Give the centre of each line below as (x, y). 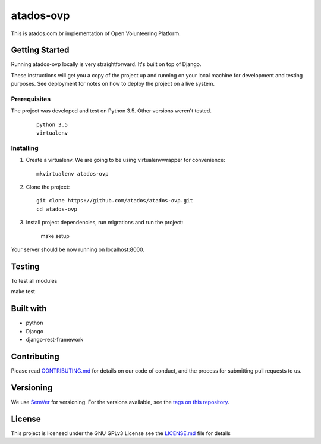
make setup (55, 236)
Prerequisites (31, 99)
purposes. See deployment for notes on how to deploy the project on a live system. (113, 84)
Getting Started (40, 50)
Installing (25, 148)
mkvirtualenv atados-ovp (73, 173)
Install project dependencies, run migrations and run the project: (105, 223)
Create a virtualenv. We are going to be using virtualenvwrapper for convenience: (125, 160)
